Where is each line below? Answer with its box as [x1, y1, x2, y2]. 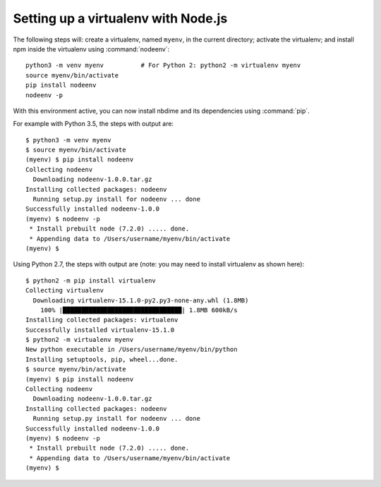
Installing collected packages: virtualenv [25, 316, 179, 324]
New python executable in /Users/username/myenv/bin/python [25, 345, 238, 354]
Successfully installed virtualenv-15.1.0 [25, 326, 175, 334]
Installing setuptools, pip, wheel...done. [25, 355, 179, 363]
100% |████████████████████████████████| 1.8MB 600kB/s [40, 306, 238, 314]
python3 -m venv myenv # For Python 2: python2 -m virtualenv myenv [25, 61, 301, 70]
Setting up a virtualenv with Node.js [13, 11, 228, 26]
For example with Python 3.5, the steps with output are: [13, 120, 174, 128]
